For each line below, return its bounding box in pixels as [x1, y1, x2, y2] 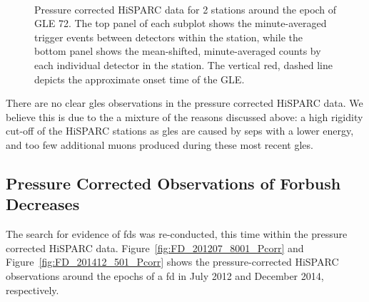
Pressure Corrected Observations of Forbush [6, 172, 341, 194]
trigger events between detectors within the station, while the [34, 29, 303, 44]
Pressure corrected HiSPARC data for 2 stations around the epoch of [34, 1, 337, 16]
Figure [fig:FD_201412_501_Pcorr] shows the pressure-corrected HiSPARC [6, 254, 339, 269]
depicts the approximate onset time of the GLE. [34, 71, 245, 86]
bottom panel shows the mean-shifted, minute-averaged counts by [34, 43, 321, 58]
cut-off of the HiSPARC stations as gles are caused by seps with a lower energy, [6, 123, 354, 138]
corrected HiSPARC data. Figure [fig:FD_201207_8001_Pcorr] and [6, 240, 304, 255]
